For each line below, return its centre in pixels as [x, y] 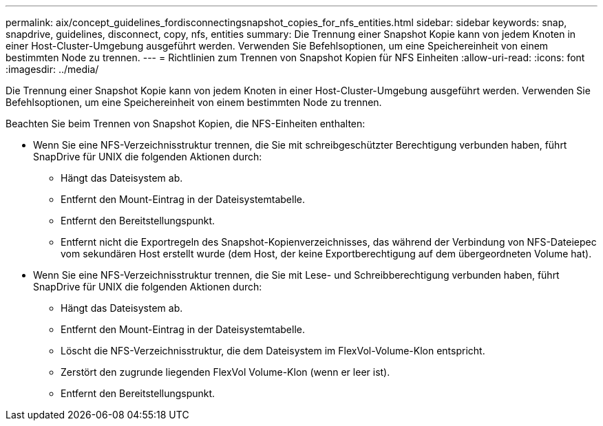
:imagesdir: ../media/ [52, 69]
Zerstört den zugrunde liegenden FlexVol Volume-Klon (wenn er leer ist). [225, 372]
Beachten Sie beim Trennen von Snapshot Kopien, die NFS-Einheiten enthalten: [186, 124]
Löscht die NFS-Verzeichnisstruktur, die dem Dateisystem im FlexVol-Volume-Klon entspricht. [273, 351]
